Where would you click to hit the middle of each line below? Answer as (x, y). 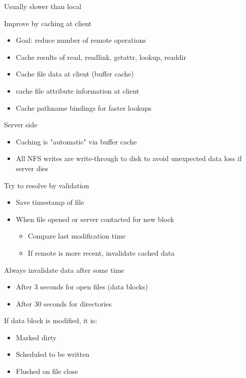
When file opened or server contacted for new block (95, 219)
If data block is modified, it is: (51, 320)
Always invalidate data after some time (64, 270)
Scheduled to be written (53, 354)
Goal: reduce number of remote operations (81, 40)
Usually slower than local (43, 6)
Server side (21, 125)
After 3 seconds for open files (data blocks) (82, 287)
